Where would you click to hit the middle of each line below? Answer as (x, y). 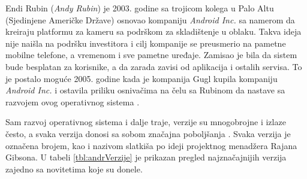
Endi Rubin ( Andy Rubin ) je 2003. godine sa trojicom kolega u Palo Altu (140, 8)
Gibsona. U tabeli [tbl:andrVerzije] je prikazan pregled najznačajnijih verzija (146, 157)
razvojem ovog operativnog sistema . (73, 101)
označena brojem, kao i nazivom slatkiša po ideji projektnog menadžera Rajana (151, 145)
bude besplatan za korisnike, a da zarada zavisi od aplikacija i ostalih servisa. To (154, 66)
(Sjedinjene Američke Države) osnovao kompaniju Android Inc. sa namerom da (150, 19)
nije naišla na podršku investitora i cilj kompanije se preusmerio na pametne (146, 43)
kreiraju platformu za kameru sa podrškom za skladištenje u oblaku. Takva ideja (153, 31)
